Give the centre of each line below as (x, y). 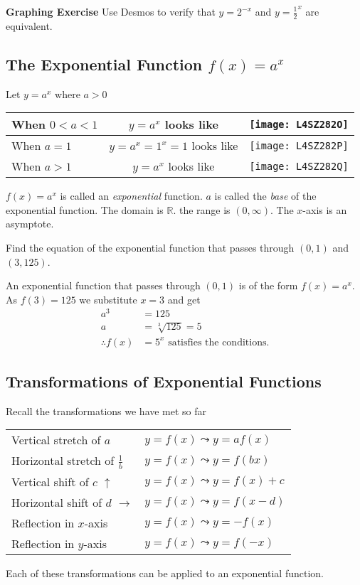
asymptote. (30, 224)
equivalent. (29, 25)
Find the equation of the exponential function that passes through (150, 247)
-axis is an (325, 209)
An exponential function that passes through (103, 285)
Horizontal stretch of (63, 461)
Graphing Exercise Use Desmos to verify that (111, 11)
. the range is (202, 209)
